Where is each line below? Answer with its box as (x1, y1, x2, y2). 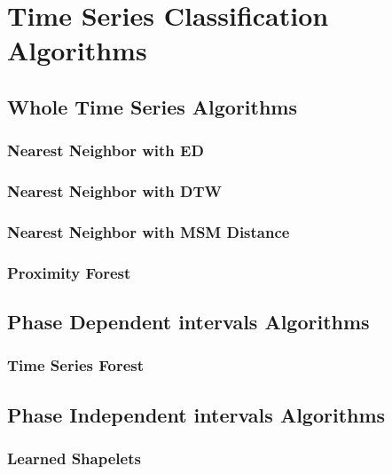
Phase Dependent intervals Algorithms (7, 308, 370, 336)
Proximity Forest (7, 261, 131, 283)
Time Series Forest (7, 354, 145, 376)
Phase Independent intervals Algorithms (7, 400, 386, 428)
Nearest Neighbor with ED (7, 139, 204, 162)
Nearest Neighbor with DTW (7, 180, 222, 202)
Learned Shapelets (7, 447, 141, 470)
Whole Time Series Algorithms (7, 92, 297, 120)
